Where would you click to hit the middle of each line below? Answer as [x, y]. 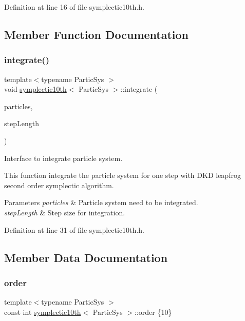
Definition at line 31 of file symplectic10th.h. [74, 229]
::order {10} [153, 312]
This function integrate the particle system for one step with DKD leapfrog [122, 175]
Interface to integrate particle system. [63, 158]
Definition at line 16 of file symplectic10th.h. [74, 7]
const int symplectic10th [43, 312]
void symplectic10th [35, 89]
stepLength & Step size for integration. [65, 212]
